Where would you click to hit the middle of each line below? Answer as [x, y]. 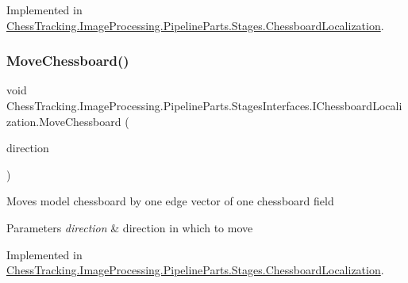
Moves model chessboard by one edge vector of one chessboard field [170, 201]
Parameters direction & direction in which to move [130, 227]
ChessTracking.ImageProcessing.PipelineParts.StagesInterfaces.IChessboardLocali [204, 105]
